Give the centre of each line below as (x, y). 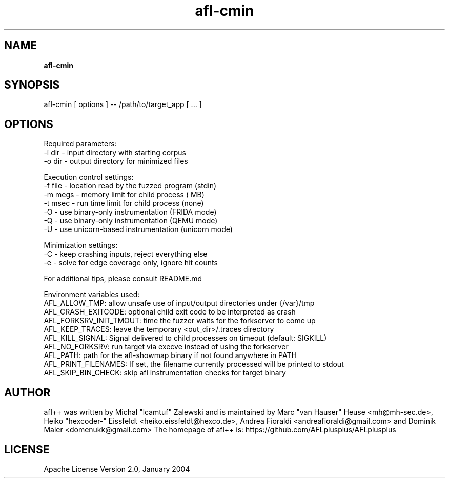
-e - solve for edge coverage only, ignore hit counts (131, 263)
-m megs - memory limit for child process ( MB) (124, 195)
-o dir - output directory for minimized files (116, 161)
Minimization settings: (81, 245)
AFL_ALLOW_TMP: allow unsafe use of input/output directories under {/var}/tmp (179, 303)
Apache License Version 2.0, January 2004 (117, 469)
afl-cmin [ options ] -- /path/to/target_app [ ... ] (123, 104)
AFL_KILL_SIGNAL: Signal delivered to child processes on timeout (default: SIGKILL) (185, 338)
